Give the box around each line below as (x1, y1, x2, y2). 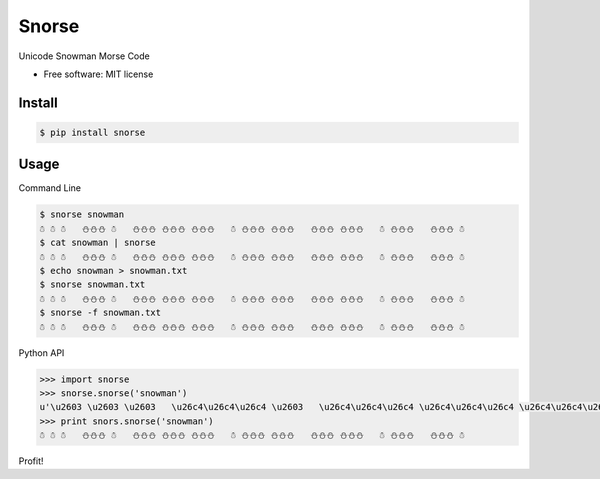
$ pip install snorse (39, 126, 146, 138)
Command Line (18, 182, 82, 194)
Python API (18, 346, 65, 359)
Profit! (18, 455, 44, 467)
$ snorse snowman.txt (39, 279, 146, 290)
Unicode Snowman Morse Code (18, 50, 150, 62)
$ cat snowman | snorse (39, 237, 157, 249)
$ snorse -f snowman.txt (39, 307, 162, 319)
